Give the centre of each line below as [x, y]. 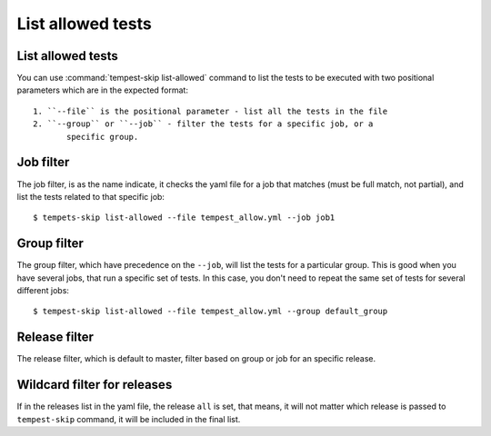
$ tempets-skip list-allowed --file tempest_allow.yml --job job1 [184, 218]
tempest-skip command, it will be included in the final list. [129, 419]
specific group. [103, 137]
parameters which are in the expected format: [102, 90]
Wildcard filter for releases [95, 385]
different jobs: [43, 290]
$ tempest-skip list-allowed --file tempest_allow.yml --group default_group [210, 312]
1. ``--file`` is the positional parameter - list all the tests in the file [210, 111]
